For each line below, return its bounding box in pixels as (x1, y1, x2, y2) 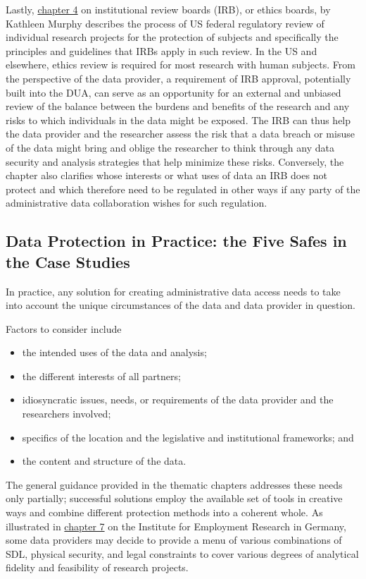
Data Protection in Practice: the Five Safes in (6, 230, 347, 252)
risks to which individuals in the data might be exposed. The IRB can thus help (6, 112, 351, 127)
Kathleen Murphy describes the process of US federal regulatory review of (6, 16, 324, 30)
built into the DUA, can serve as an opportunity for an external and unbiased (6, 85, 341, 99)
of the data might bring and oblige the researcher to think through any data (6, 140, 334, 154)
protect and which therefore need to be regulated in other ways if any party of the (6, 181, 360, 196)
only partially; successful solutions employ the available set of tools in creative (6, 491, 343, 506)
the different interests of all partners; (22, 368, 181, 383)
